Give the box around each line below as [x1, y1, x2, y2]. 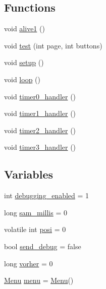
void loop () [4, 74, 40, 84]
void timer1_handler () [4, 108, 76, 119]
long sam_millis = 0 [4, 207, 67, 217]
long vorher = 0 [4, 258, 53, 268]
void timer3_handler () [4, 142, 76, 152]
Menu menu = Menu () [4, 275, 74, 285]
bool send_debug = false [4, 241, 81, 251]
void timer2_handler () [4, 125, 76, 135]
